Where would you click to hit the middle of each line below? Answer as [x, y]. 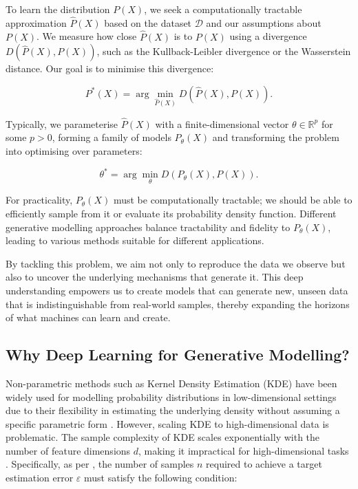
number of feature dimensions [68, 450]
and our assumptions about [264, 22]
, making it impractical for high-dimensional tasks [244, 450]
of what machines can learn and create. [88, 317]
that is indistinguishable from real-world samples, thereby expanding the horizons [178, 304]
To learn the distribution [58, 9]
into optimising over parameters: [74, 151]
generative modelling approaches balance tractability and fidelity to [148, 227]
